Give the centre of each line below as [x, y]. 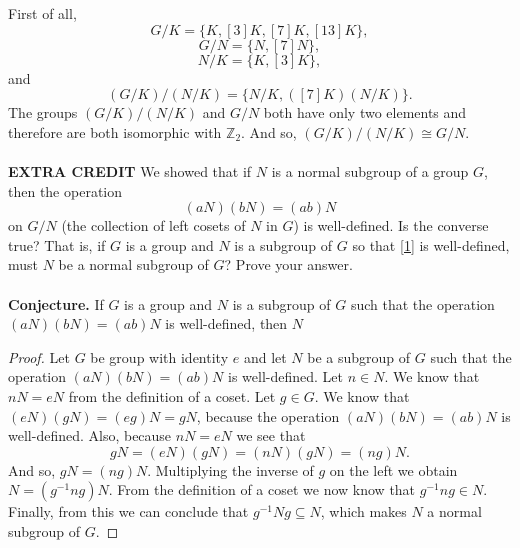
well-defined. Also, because [90, 435]
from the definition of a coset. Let [172, 395]
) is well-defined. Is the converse [391, 225]
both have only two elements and [365, 112]
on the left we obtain [393, 469]
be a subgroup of [359, 356]
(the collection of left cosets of [153, 225]
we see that [271, 435]
